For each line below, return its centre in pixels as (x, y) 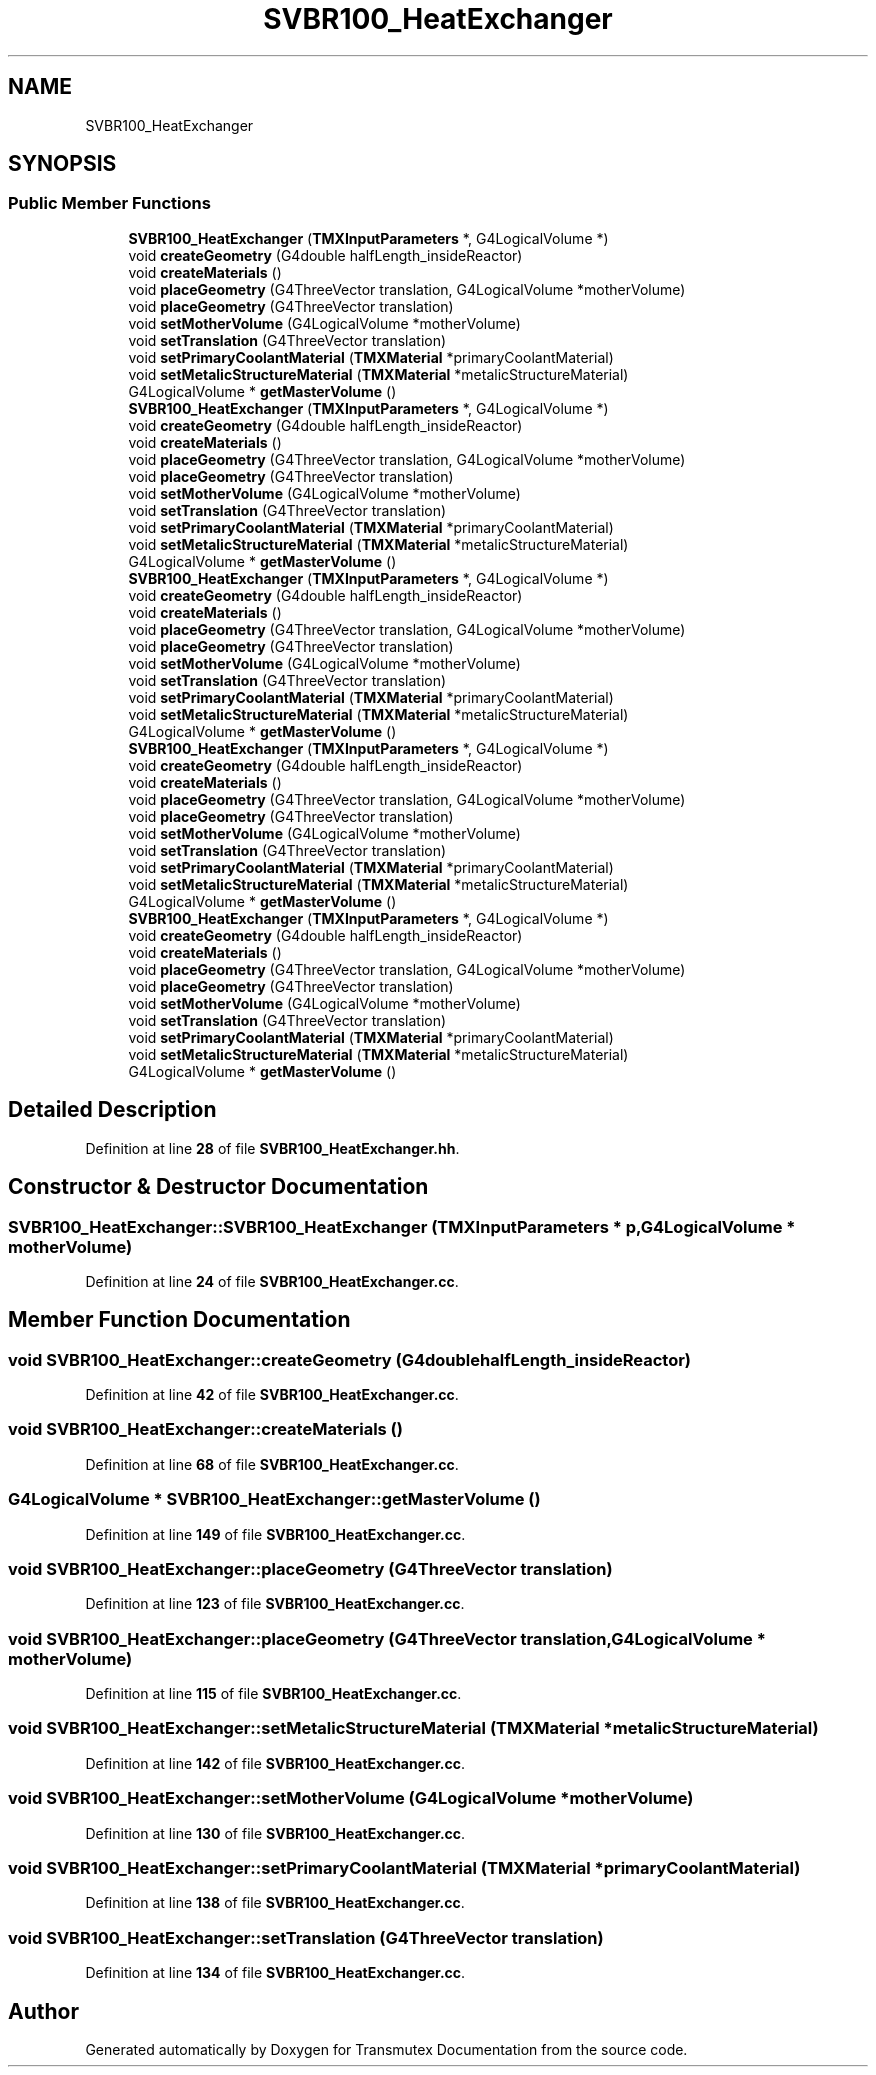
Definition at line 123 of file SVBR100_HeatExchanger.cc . (275, 1604)
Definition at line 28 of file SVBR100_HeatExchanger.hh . (272, 1148)
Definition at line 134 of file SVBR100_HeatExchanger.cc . (275, 1973)
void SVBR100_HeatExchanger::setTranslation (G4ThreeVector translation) (306, 1937)
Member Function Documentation (179, 1320)
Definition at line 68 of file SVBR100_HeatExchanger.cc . (272, 1464)
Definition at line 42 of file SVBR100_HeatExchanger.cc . (272, 1395)
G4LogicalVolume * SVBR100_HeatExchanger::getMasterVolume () (274, 1499)
